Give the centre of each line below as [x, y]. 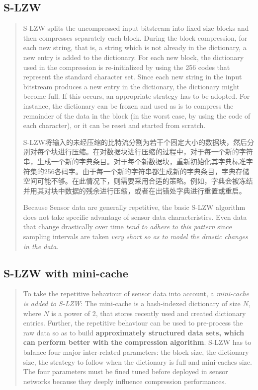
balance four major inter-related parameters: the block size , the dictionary [136, 352]
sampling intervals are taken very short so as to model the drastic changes [135, 236]
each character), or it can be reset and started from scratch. [114, 125]
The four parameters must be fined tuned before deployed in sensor [126, 371]
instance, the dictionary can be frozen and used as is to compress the [128, 105]
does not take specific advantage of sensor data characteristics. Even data [135, 217]
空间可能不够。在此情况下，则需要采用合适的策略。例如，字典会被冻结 [138, 181]
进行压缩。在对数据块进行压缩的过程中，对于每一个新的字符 [155, 152]
